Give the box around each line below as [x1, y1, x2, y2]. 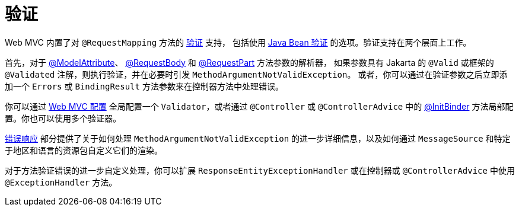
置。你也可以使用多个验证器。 [5, 113, 121, 123]
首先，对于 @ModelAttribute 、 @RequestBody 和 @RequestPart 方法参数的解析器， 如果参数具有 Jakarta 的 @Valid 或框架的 [5, 57, 494, 68]
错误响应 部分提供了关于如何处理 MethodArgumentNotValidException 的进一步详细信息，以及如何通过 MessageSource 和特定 [5, 133, 511, 143]
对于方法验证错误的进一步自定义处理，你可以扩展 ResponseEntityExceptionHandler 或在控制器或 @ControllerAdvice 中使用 [5, 165, 515, 175]
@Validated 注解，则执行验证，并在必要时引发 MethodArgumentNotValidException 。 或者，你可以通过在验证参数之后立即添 [5, 69, 508, 79]
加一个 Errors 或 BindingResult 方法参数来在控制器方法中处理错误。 [5, 81, 284, 91]
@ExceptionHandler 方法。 [5, 177, 117, 187]
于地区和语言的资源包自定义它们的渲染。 [5, 145, 163, 155]
